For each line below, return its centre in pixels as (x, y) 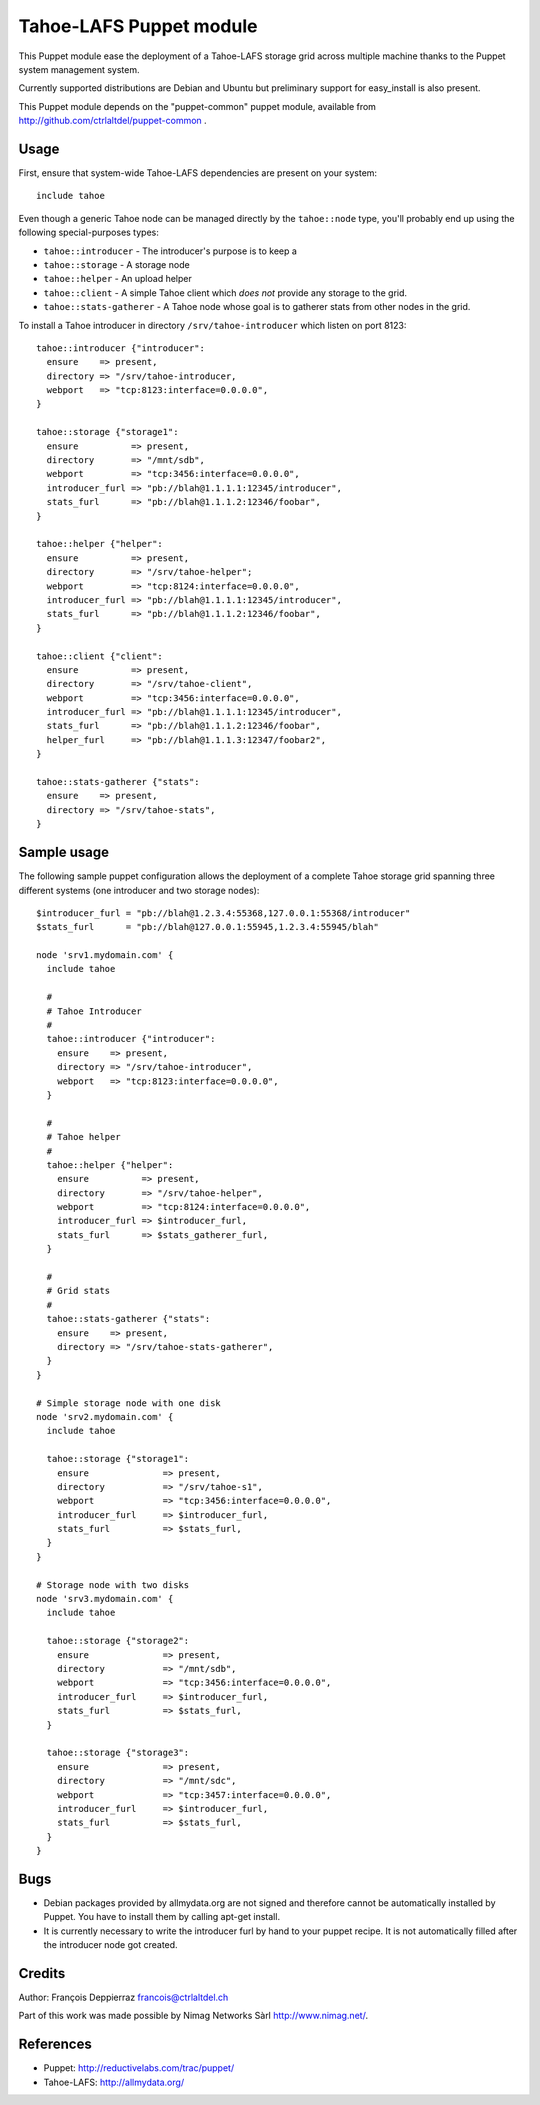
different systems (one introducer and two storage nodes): (139, 890)
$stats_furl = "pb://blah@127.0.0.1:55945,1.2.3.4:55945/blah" (207, 927)
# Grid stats (78, 1291)
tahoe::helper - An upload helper (117, 279)
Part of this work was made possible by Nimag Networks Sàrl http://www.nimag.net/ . (193, 2016)
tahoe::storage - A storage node (116, 264)
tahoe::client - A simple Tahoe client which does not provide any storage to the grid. (225, 292)
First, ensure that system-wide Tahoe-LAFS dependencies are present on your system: (198, 173)
